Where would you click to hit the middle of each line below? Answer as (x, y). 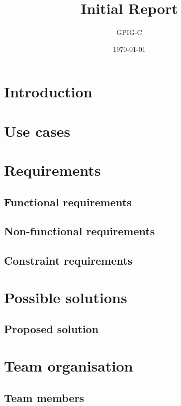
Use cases (37, 131)
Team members (44, 397)
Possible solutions (66, 297)
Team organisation (69, 365)
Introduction (48, 92)
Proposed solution (51, 329)
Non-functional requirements (80, 231)
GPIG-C (129, 32)
